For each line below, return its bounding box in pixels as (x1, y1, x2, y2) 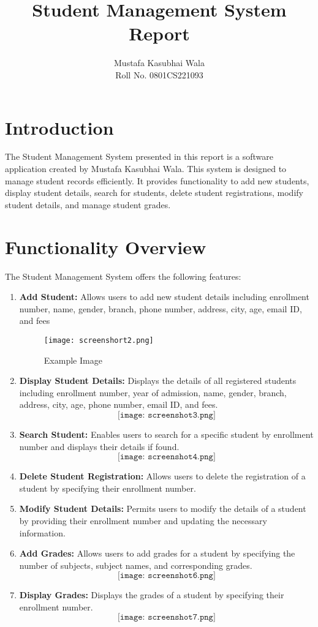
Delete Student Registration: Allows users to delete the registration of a (19, 470, 306, 482)
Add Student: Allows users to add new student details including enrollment (19, 290, 309, 303)
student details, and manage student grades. (5, 198, 171, 211)
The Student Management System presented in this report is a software (5, 150, 274, 163)
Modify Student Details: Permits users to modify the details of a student (19, 502, 306, 515)
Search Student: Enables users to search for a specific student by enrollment (19, 427, 314, 440)
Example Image (44, 353, 102, 366)
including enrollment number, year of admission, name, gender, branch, (19, 386, 287, 399)
